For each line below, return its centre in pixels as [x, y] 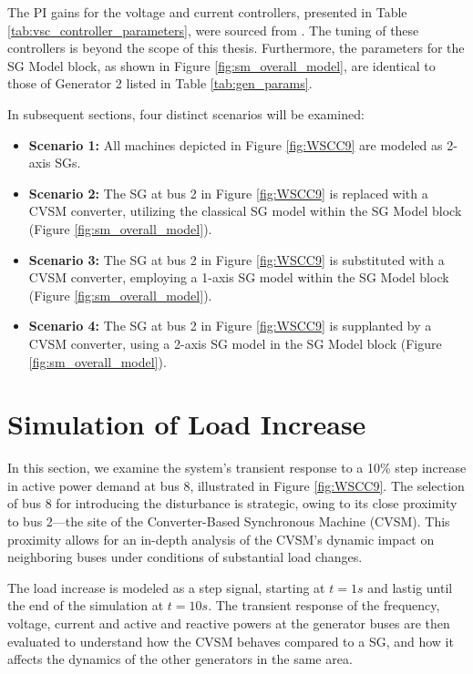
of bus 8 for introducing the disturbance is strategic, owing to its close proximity [232, 503]
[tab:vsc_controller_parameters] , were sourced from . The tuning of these [213, 30]
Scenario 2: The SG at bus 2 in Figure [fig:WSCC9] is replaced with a [228, 193]
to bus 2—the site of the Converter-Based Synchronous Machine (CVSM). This [229, 521]
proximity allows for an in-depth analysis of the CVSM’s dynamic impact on [221, 539]
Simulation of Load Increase [187, 424]
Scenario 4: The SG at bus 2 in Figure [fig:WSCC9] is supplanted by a [230, 326]
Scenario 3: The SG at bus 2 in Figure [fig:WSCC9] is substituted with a [236, 259]
